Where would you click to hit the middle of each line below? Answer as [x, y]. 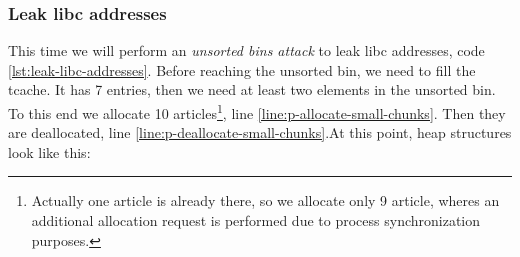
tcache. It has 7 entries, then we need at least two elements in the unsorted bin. [252, 89]
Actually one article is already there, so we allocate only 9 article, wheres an [265, 200]
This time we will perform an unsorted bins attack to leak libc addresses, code [246, 50]
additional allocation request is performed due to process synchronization [256, 220]
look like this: [49, 151]
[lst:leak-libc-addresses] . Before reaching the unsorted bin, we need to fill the [242, 69]
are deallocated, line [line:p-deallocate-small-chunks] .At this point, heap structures [260, 132]
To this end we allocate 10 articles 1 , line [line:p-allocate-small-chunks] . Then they [257, 111]
